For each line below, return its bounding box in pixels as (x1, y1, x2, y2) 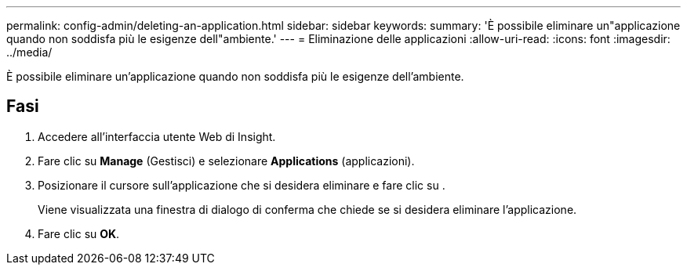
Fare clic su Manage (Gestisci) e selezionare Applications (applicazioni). (38, 154, 415, 168)
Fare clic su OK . (38, 226, 120, 240)
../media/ (6, 45, 53, 59)
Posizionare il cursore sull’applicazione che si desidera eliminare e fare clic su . (38, 178, 445, 192)
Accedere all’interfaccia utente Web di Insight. (38, 129, 276, 143)
